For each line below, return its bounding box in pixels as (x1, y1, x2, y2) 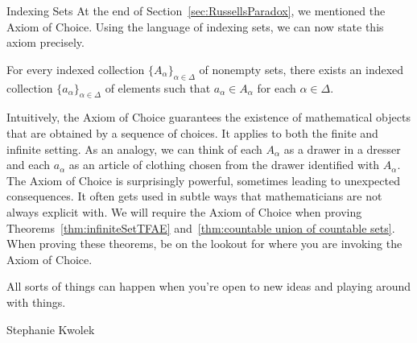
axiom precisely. (6, 34, 85, 51)
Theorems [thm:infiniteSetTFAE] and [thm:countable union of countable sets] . (6, 219, 395, 236)
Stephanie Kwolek (6, 320, 95, 337)
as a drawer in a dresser (283, 140, 401, 157)
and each (6, 156, 51, 173)
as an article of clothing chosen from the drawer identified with (68, 156, 380, 173)
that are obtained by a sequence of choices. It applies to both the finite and (6, 124, 378, 141)
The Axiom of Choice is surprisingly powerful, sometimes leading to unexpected (6, 171, 400, 188)
